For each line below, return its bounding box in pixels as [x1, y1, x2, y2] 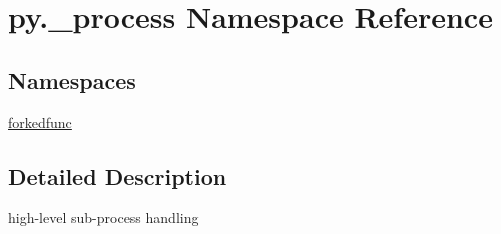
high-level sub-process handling [8, 207, 199, 228]
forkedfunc [8, 111, 72, 132]
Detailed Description [8, 160, 227, 191]
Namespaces [8, 64, 136, 95]
